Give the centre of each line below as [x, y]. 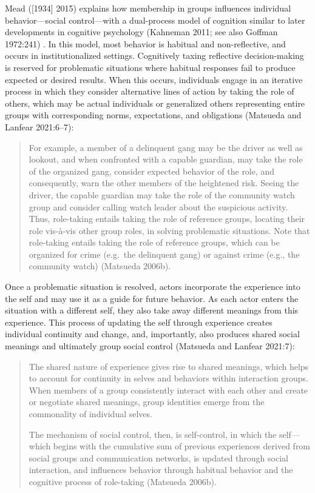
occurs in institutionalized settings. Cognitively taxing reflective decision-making [154, 55]
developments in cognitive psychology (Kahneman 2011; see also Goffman [141, 32]
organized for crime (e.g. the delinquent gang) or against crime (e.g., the [164, 254]
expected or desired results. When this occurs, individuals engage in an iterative [154, 79]
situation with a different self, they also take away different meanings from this [152, 310]
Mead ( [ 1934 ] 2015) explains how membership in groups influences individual [148, 8]
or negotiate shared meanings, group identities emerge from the [147, 402]
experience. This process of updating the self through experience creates [139, 322]
